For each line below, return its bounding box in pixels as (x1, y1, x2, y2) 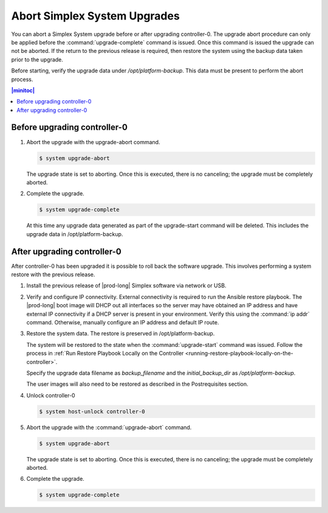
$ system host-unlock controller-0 (39, 408, 145, 415)
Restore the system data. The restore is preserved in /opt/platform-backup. (26, 330, 215, 337)
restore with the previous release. (11, 271, 95, 278)
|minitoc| (11, 86, 35, 94)
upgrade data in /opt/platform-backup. (26, 230, 123, 237)
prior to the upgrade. (11, 55, 64, 63)
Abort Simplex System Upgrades (11, 9, 180, 23)
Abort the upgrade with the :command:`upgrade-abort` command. (26, 424, 192, 431)
